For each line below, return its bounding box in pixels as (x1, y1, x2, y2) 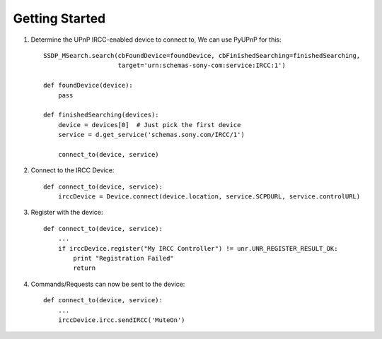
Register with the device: (30, 208, 103, 217)
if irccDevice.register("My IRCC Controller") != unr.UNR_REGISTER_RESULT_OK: (57, 244, 338, 252)
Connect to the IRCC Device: (30, 166, 115, 174)
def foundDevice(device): (43, 81, 134, 90)
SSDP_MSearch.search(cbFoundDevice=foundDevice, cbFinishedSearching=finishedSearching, (43, 52, 361, 59)
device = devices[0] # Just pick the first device (57, 121, 241, 129)
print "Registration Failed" (73, 254, 175, 262)
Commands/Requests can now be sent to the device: (30, 280, 185, 288)
